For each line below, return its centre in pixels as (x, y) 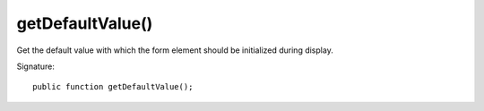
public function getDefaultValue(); (113, 87)
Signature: (36, 66)
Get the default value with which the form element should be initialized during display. (175, 50)
